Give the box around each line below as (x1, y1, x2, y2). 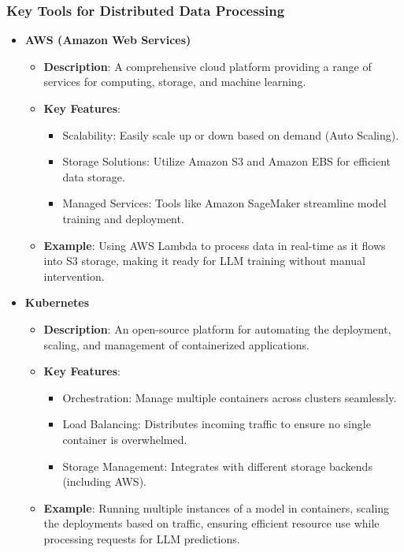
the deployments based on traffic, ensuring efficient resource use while (43, 515, 380, 531)
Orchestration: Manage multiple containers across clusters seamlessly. (62, 389, 397, 405)
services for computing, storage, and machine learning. (43, 73, 306, 90)
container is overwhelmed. (62, 431, 187, 447)
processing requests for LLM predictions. (43, 530, 240, 546)
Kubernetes (24, 294, 90, 311)
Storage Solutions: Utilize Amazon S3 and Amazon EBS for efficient (62, 153, 391, 170)
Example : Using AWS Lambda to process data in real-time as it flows (43, 237, 386, 253)
